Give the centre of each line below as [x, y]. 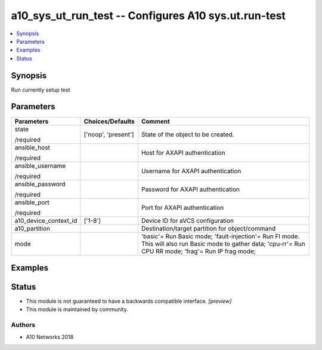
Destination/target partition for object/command [208, 228]
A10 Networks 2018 [50, 337]
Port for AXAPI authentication [182, 207]
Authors [23, 325]
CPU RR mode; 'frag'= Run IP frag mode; [198, 251]
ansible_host [32, 148]
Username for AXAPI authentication [191, 171]
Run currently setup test [41, 90]
